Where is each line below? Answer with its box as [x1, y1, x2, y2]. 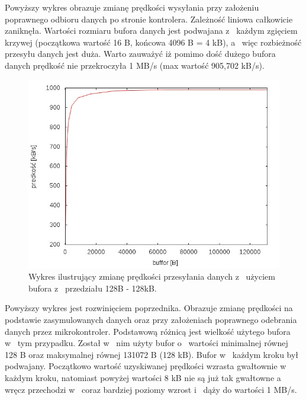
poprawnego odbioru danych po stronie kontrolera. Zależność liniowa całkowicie [5, 12, 293, 25]
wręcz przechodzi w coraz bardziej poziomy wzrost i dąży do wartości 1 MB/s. [5, 383, 297, 395]
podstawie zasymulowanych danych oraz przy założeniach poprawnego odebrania [5, 313, 297, 325]
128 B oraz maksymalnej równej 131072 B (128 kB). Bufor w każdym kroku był [5, 348, 299, 360]
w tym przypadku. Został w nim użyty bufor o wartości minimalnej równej [5, 337, 288, 349]
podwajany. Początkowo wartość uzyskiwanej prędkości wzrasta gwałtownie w [5, 360, 286, 372]
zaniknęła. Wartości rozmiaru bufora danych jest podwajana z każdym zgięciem [5, 24, 298, 37]
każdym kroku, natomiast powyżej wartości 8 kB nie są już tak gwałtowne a [5, 371, 281, 383]
